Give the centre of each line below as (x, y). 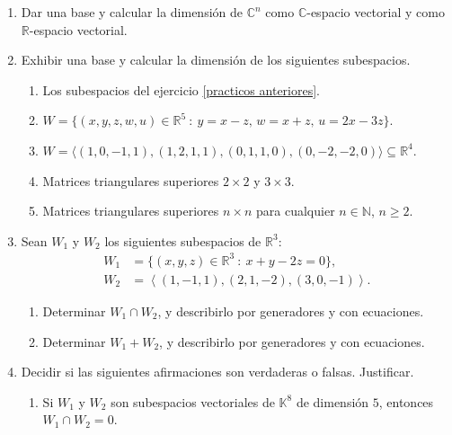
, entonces (406, 401)
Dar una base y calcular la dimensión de (132, 12)
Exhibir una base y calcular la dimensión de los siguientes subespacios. (216, 60)
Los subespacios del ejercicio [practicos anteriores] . (182, 89)
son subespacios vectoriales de (193, 401)
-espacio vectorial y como (376, 12)
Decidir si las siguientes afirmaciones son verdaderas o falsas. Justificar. (217, 372)
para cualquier (296, 211)
